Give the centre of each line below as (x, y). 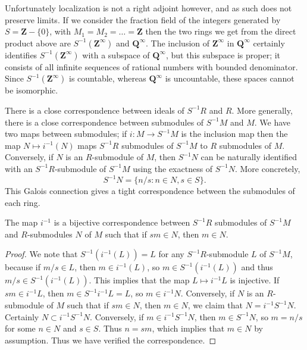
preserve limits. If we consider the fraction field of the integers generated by (143, 19)
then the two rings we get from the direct (221, 31)
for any (171, 254)
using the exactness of (173, 168)
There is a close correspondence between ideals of (95, 110)
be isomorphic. (32, 90)
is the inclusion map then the (234, 134)
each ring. (23, 202)
